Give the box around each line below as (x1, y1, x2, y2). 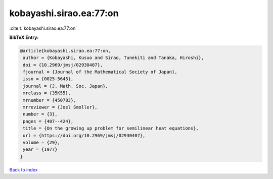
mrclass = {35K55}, (23, 90, 71, 96)
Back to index (9, 166, 38, 172)
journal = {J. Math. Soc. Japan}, (23, 83, 108, 89)
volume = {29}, (23, 140, 61, 145)
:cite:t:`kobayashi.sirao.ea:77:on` (9, 25, 77, 31)
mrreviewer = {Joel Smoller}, (23, 104, 98, 110)
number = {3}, (23, 111, 58, 117)
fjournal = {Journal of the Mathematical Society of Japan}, (23, 69, 177, 75)
